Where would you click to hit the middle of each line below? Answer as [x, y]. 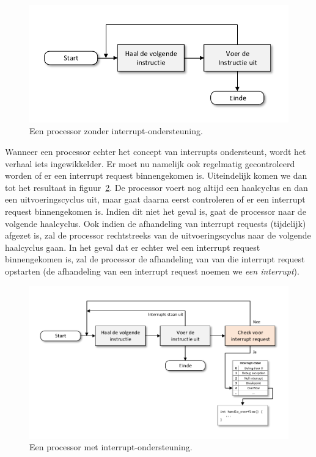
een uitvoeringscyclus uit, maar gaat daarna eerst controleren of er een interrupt [155, 199]
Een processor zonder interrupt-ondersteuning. [116, 131]
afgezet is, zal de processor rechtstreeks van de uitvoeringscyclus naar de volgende [158, 235]
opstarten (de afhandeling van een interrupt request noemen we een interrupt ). [152, 271]
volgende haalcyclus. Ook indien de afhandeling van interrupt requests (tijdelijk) [156, 223]
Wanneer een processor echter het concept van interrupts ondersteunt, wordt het [156, 152]
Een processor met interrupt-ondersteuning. [111, 447]
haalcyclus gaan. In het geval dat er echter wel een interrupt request [133, 247]
